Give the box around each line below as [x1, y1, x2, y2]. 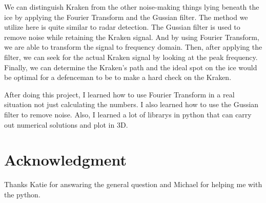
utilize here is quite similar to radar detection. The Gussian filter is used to [4, 22, 240, 32]
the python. [4, 189, 40, 199]
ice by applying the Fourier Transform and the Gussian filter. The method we [4, 11, 248, 22]
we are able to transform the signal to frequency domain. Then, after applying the [4, 42, 262, 52]
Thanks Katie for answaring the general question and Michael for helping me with [4, 179, 262, 190]
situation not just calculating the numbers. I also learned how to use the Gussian [4, 99, 259, 110]
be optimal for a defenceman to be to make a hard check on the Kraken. [4, 72, 232, 83]
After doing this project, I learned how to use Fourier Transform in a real [4, 89, 235, 99]
